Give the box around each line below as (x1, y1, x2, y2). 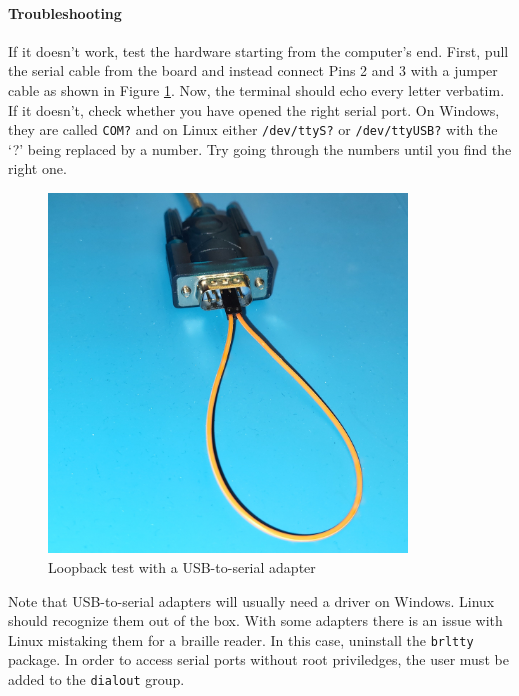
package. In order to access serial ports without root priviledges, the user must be (8, 649, 509, 670)
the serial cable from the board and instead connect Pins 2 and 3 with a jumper (8, 60, 498, 81)
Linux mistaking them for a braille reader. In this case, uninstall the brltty (8, 629, 474, 650)
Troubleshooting (8, 2, 122, 23)
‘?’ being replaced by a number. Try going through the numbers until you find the (8, 138, 512, 159)
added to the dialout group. (8, 669, 185, 690)
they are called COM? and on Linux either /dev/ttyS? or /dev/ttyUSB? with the (8, 119, 498, 140)
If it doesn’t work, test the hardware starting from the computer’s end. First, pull (8, 40, 509, 61)
